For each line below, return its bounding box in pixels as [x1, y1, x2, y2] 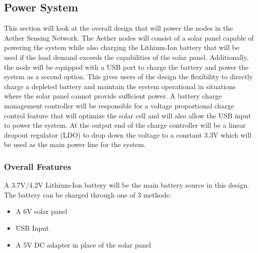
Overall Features [4, 160, 71, 172]
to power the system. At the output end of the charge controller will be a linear [4, 120, 246, 130]
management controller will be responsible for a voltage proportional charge [4, 100, 234, 110]
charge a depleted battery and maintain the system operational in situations [4, 81, 236, 91]
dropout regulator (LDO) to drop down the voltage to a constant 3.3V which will [4, 129, 252, 140]
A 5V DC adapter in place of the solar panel [15, 239, 151, 250]
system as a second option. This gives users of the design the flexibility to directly [4, 71, 253, 82]
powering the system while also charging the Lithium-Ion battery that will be [4, 42, 240, 52]
